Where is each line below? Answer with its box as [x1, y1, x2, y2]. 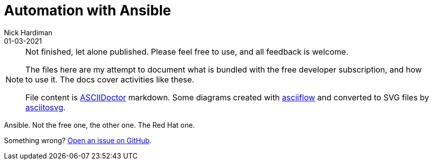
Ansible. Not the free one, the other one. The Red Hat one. [4, 120, 195, 129]
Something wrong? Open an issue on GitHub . [4, 136, 152, 145]
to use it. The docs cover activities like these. [25, 74, 195, 84]
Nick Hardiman [4, 28, 53, 37]
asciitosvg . [25, 102, 66, 112]
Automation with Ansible [4, 2, 171, 19]
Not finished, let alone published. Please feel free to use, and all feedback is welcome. [25, 46, 348, 57]
